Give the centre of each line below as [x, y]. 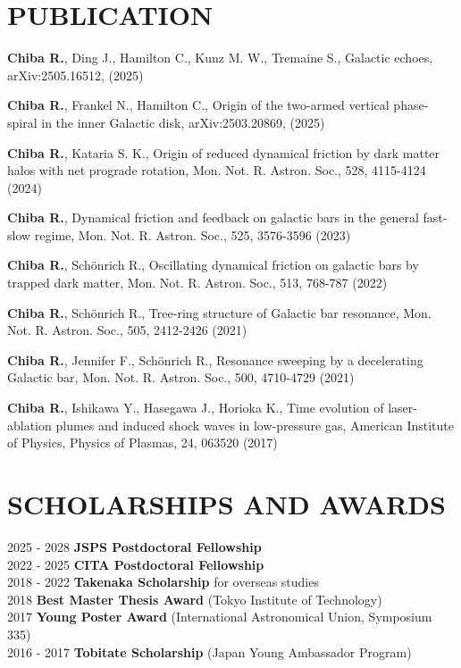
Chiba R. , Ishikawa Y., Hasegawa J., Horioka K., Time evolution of [196, 408]
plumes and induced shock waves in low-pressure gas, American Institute [255, 425]
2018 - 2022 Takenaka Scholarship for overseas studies [163, 582]
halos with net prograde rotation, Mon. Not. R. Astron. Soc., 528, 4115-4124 [217, 170]
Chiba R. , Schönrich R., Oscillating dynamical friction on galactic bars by [213, 265]
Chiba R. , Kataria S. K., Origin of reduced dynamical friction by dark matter [224, 152]
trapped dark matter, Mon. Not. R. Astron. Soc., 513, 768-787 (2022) [197, 283]
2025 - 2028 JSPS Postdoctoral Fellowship [134, 546]
